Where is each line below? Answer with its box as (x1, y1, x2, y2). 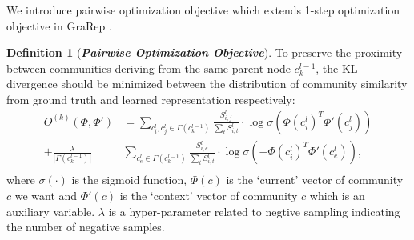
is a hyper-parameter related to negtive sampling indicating (108, 202, 400, 219)
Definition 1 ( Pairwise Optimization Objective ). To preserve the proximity (6, 44, 403, 61)
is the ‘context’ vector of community (119, 187, 298, 204)
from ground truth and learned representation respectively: (6, 90, 295, 107)
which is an (309, 187, 365, 204)
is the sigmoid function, (71, 171, 187, 188)
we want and (14, 187, 78, 204)
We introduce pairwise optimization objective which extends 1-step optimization (6, 2, 400, 18)
